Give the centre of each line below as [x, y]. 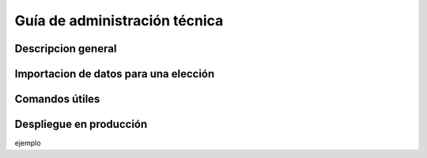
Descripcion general [66, 49]
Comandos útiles [57, 99]
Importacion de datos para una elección [115, 74]
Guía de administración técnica [119, 21]
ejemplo [28, 143]
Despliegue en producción [81, 124]
